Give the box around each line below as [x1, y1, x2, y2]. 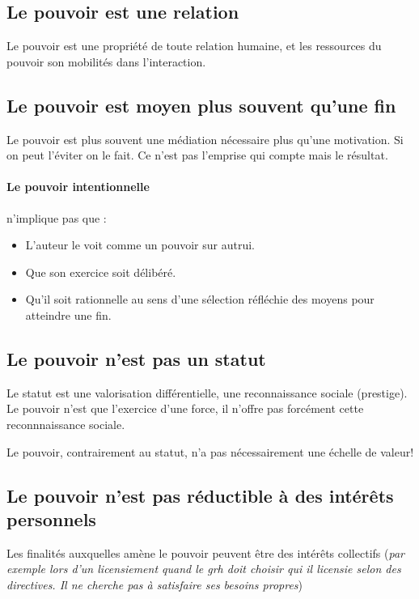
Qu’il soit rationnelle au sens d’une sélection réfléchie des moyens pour [25, 291, 375, 308]
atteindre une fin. [25, 306, 112, 323]
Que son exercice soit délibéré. [25, 263, 176, 280]
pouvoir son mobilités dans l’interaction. [6, 53, 206, 70]
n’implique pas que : [6, 209, 107, 226]
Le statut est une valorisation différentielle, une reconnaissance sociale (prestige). [6, 384, 408, 401]
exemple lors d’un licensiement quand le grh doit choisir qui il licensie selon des [6, 560, 401, 577]
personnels [6, 506, 96, 531]
